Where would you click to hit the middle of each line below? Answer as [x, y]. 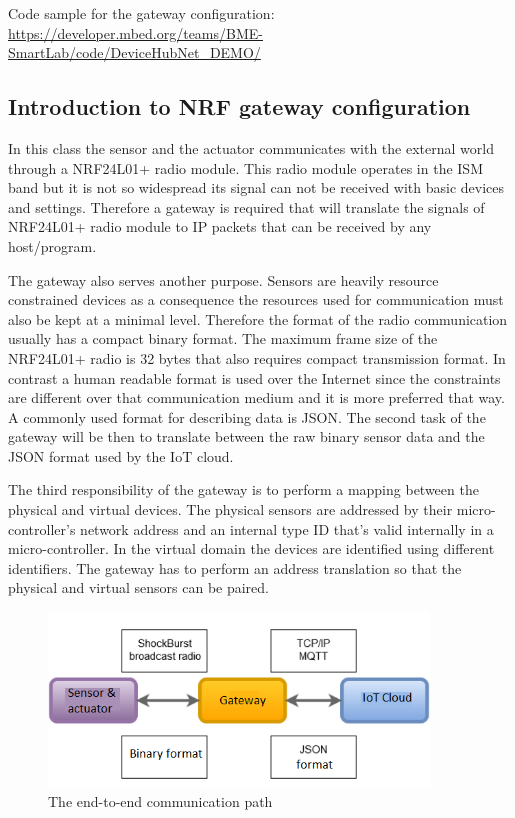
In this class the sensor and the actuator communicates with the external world [251, 147]
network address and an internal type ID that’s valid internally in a [287, 528]
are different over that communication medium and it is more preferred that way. [256, 397]
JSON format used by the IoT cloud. [121, 455]
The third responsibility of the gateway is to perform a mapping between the [243, 489]
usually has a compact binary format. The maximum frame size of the [223, 338]
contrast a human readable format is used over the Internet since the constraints [254, 377]
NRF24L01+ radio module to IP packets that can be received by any [220, 226]
